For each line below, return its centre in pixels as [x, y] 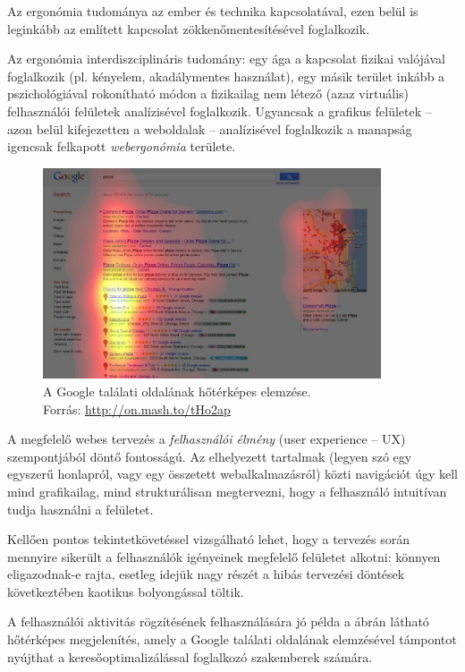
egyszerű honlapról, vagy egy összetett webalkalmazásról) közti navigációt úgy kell [232, 474]
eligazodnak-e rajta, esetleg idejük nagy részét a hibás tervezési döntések [206, 574]
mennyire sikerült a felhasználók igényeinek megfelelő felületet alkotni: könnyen [224, 556]
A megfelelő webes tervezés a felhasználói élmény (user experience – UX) [207, 439]
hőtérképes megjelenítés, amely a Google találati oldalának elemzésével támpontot [232, 639]
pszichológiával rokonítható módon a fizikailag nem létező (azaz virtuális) [208, 94]
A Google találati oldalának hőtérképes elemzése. [177, 391]
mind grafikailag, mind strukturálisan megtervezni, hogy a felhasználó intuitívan [227, 491]
